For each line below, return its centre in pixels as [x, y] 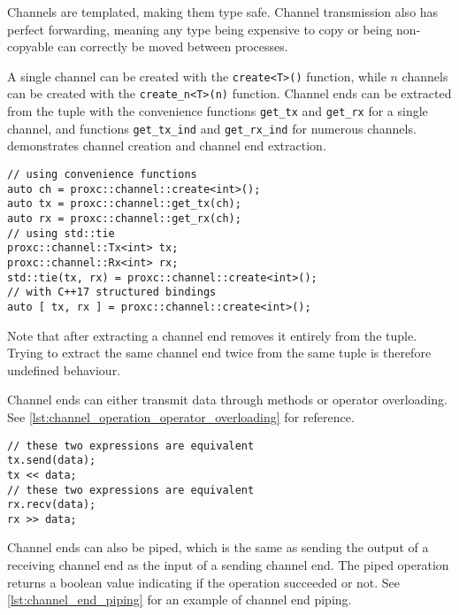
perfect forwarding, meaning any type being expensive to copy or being [200, 29]
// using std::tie [61, 233]
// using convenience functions [102, 174]
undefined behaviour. [64, 369]
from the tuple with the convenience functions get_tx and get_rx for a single [218, 111]
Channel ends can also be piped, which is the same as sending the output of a [218, 547]
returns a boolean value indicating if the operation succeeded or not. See [204, 582]
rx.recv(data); [52, 505]
